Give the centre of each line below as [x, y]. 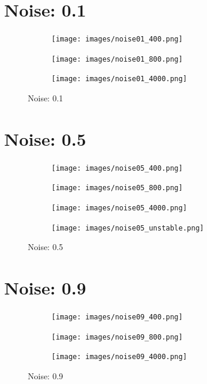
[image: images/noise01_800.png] [117, 59]
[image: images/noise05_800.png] [117, 188]
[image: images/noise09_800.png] [117, 337]
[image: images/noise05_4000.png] [119, 208]
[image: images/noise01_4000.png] [119, 79]
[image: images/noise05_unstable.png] [128, 228]
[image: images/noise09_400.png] [117, 317]
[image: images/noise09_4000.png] [119, 357]
